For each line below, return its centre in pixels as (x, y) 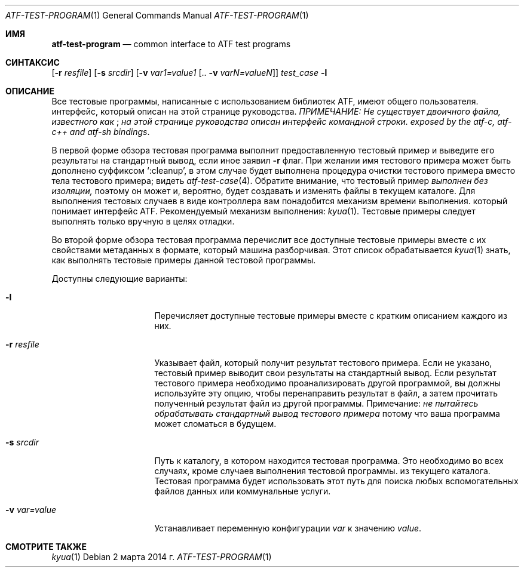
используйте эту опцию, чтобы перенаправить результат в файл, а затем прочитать (326, 393)
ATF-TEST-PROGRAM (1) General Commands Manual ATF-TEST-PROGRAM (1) (157, 15)
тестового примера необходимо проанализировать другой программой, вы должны (327, 383)
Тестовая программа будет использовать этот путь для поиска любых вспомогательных (336, 481)
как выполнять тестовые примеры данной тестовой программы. (184, 260)
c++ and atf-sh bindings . (101, 132)
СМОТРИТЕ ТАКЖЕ (46, 547)
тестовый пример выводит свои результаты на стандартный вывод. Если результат (325, 373)
